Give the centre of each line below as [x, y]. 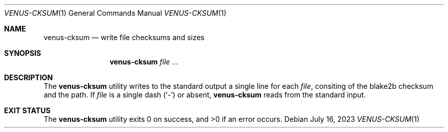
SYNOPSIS [23, 53]
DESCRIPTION [29, 77]
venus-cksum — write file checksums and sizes [124, 37]
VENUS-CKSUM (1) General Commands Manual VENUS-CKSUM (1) [115, 13]
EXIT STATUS [27, 110]
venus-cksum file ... [144, 62]
